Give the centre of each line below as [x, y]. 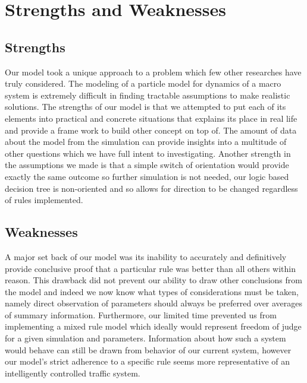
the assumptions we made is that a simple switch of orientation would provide [147, 165]
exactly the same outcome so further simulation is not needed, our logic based [147, 176]
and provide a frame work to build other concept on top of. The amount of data [151, 130]
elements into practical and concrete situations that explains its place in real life [151, 118]
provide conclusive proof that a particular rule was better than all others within [150, 268]
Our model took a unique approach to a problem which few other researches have [153, 72]
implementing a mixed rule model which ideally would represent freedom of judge [153, 326]
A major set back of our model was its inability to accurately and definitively [146, 256]
